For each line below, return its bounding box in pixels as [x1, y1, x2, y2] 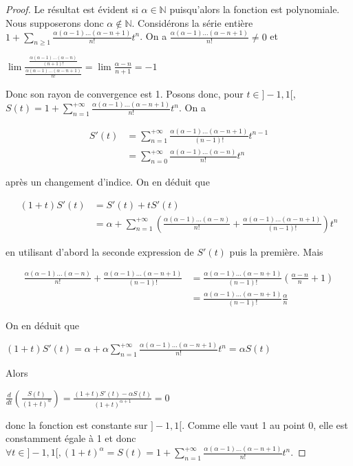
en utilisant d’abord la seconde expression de [6, 244, 194, 258]
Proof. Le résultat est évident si [6, 2, 138, 16]
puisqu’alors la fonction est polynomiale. [169, 2, 340, 16]
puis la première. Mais [229, 244, 323, 258]
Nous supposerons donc [6, 15, 104, 30]
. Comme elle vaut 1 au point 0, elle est [182, 417, 348, 432]
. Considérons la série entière [131, 15, 253, 30]
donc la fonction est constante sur [6, 417, 148, 432]
